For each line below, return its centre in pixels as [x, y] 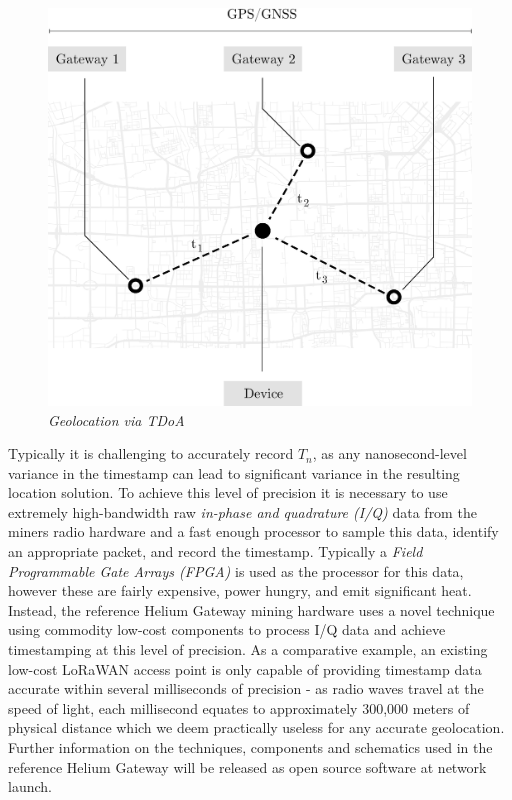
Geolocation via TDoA [116, 419]
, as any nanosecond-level [389, 453]
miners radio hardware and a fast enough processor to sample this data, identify [253, 531]
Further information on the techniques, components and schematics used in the [250, 747]
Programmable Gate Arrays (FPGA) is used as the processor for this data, [236, 570]
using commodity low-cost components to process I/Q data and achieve [227, 629]
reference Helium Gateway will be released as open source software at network [247, 766]
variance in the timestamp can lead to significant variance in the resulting [234, 472]
